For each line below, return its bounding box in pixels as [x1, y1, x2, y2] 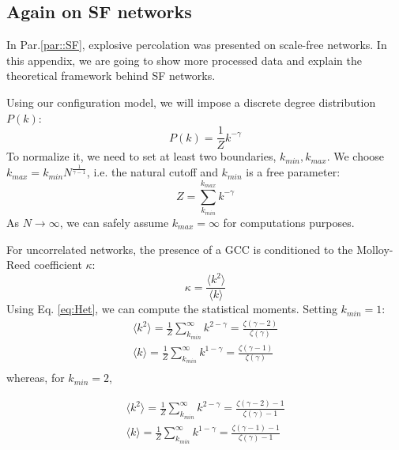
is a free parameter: [246, 164, 341, 180]
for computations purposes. [223, 214, 355, 230]
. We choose [326, 148, 385, 164]
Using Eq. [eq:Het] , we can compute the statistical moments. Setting [6, 301, 337, 317]
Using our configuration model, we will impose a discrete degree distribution [6, 93, 376, 110]
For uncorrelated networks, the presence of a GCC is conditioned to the [6, 240, 353, 257]
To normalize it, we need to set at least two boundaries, [6, 148, 277, 164]
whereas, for [6, 369, 65, 386]
